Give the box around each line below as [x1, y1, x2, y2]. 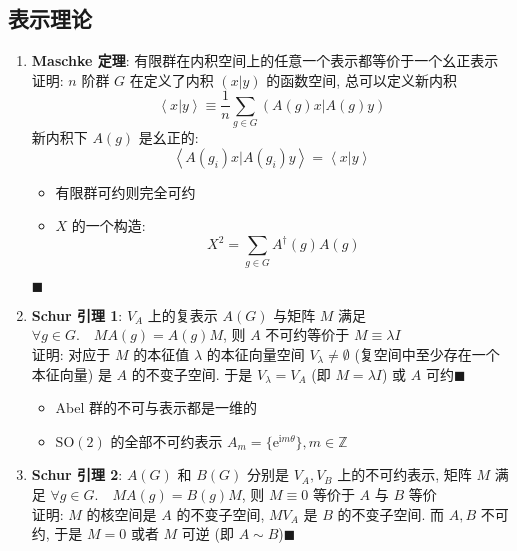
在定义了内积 [129, 69, 214, 90]
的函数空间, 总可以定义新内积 [266, 69, 457, 90]
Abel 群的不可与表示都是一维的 [55, 397, 258, 418]
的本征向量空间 [206, 343, 305, 364]
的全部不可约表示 [110, 430, 223, 451]
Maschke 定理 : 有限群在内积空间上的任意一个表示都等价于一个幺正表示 [31, 50, 499, 71]
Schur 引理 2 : [31, 464, 123, 485]
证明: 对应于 [31, 343, 111, 364]
